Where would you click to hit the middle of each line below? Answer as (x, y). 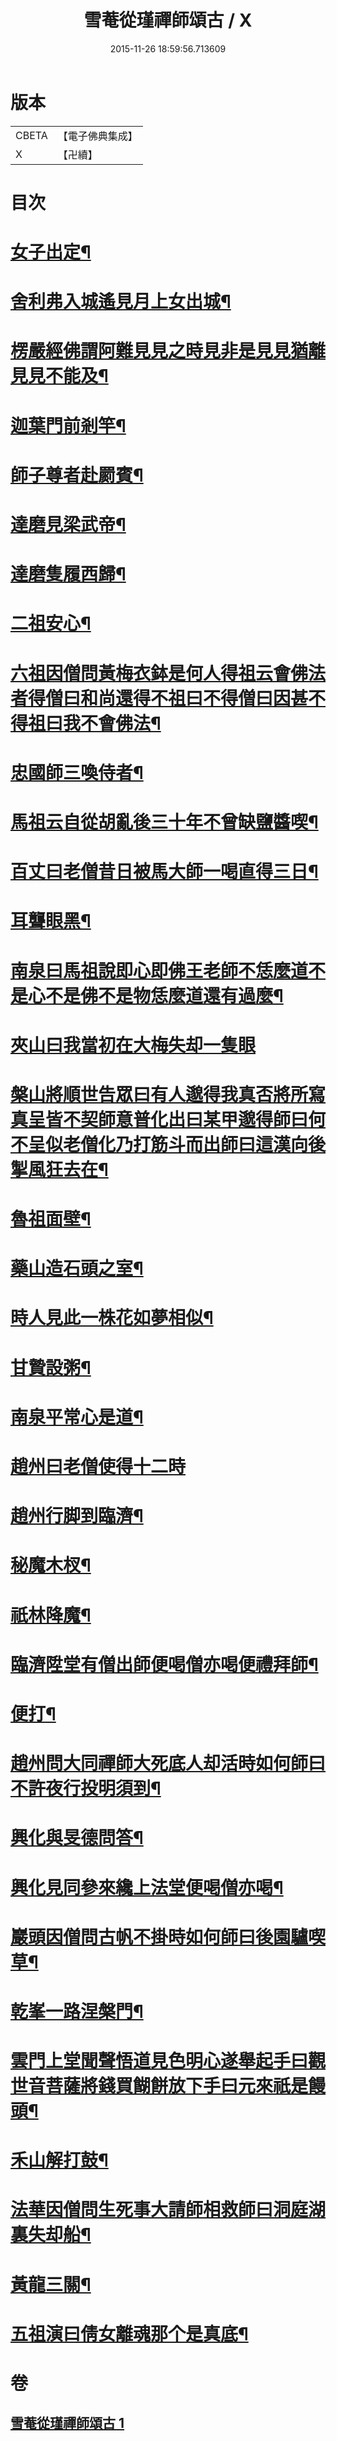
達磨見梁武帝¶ (68, 525)
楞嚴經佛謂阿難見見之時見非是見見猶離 (168, 351)
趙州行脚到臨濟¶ (77, 1516)
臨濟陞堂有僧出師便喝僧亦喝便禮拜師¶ (164, 1664)
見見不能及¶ (59, 376)
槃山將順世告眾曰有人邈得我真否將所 (159, 1094)
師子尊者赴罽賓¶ (77, 475)
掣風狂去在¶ (59, 1169)
